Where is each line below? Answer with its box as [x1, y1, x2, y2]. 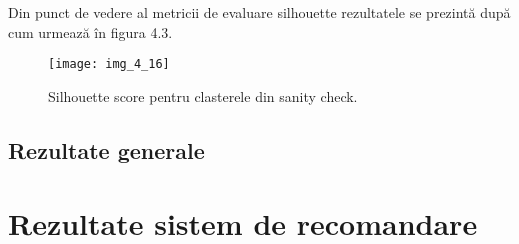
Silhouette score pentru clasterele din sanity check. [48, 85, 358, 106]
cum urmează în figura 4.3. [8, 21, 173, 42]
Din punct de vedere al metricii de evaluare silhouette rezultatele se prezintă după [8, 2, 511, 22]
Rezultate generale [8, 134, 205, 165]
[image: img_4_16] [48, 57, 170, 72]
